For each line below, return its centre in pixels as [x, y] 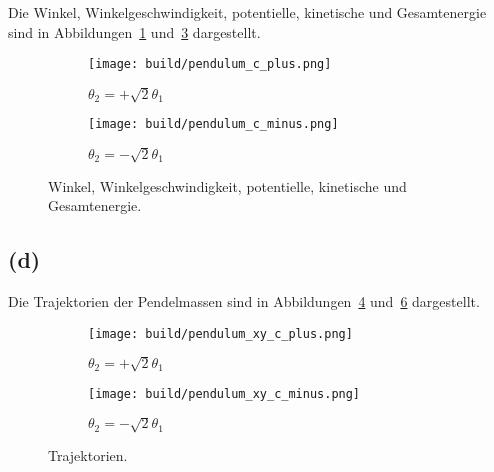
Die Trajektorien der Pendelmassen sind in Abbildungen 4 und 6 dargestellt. [244, 300]
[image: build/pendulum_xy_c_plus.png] [220, 333]
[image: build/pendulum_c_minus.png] [213, 124]
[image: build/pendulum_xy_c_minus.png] [224, 393]
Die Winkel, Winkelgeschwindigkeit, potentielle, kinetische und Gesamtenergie [247, 12]
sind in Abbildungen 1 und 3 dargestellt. [134, 31]
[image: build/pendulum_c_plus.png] [210, 64]
